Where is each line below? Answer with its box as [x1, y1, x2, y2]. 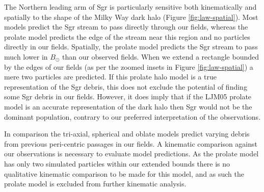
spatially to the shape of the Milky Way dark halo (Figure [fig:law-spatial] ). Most [4, 11, 258, 22]
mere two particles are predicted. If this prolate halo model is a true [4, 71, 217, 82]
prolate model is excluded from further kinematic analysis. [4, 178, 187, 189]
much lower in [4, 51, 48, 62]
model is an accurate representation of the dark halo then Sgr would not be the [4, 101, 252, 112]
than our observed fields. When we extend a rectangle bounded [62, 51, 259, 62]
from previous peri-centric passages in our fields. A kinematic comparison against [4, 138, 257, 149]
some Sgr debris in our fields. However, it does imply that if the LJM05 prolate [4, 91, 252, 102]
